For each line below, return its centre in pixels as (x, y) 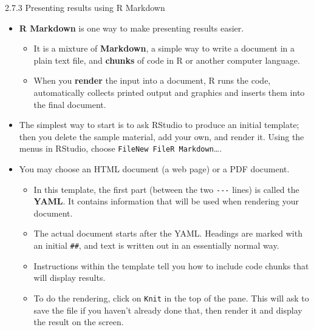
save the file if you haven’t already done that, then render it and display (168, 310)
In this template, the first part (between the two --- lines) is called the (166, 189)
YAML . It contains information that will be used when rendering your (166, 201)
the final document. (70, 104)
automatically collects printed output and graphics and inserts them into (169, 92)
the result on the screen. (79, 322)
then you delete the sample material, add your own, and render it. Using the (162, 136)
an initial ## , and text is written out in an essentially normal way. (156, 245)
